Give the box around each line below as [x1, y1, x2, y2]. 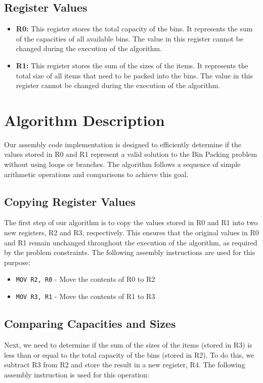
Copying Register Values [4, 193, 136, 209]
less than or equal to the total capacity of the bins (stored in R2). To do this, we [4, 349, 254, 360]
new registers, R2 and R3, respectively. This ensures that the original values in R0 [4, 227, 259, 238]
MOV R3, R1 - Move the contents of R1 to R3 [16, 291, 155, 302]
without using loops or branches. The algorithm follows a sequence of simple [4, 159, 241, 169]
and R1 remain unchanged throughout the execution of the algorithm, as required [4, 237, 257, 247]
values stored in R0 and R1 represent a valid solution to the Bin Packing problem [4, 149, 257, 159]
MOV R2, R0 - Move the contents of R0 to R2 [16, 274, 155, 284]
